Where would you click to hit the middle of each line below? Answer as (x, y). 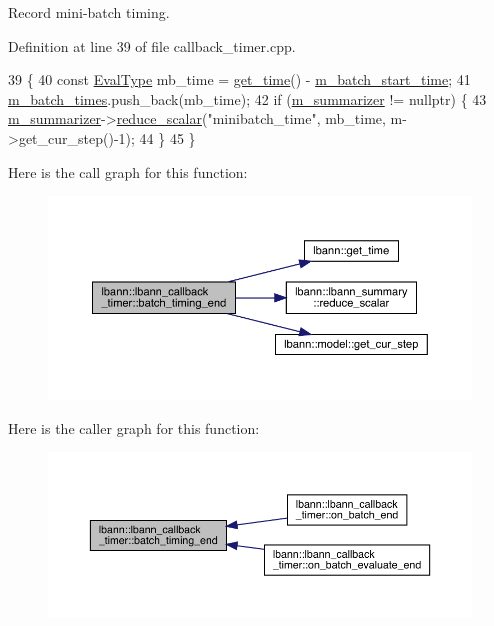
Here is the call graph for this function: (128, 171)
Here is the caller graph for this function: (134, 427)
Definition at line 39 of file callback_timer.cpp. (152, 45)
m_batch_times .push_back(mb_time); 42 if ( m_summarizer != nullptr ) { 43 (247, 98)
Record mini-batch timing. (89, 12)
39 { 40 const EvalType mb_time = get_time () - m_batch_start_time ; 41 (239, 79)
